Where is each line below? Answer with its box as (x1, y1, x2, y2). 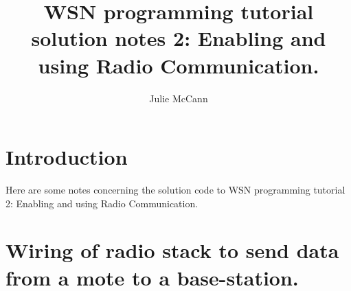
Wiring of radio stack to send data (5, 236, 339, 264)
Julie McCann (149, 91, 208, 105)
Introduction (5, 143, 128, 171)
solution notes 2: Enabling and (31, 24, 326, 52)
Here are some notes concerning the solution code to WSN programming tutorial (5, 183, 346, 197)
